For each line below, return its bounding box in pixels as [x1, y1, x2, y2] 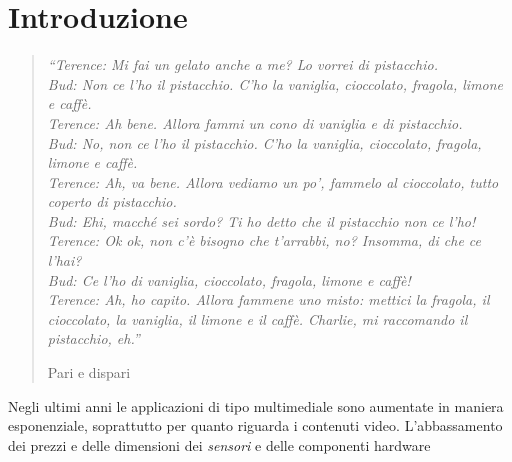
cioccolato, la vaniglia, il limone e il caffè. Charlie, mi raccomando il [47, 308, 468, 329]
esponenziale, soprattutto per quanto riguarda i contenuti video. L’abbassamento [8, 415, 503, 436]
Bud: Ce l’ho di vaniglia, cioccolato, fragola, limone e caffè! [47, 269, 411, 290]
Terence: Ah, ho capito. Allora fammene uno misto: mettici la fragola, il [47, 289, 490, 310]
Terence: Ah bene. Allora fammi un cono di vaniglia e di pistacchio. [47, 112, 463, 133]
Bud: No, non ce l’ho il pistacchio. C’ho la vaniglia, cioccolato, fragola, [47, 132, 482, 153]
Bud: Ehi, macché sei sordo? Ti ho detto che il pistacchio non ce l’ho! [47, 210, 476, 231]
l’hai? [47, 250, 82, 271]
